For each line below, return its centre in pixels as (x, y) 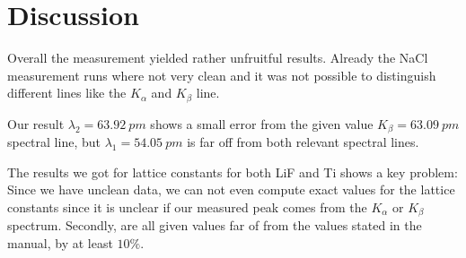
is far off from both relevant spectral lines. (303, 142)
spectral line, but (54, 142)
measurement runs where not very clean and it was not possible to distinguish (222, 75)
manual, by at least (60, 243)
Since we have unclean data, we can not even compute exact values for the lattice (231, 189)
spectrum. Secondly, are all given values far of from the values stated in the (215, 225)
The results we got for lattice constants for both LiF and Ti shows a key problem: (233, 172)
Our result (36, 123)
